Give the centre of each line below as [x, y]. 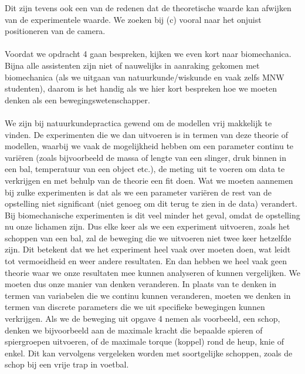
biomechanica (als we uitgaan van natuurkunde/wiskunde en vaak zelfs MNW [145, 77]
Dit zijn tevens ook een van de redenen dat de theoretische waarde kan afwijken [148, 8]
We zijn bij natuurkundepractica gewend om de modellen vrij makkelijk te [138, 122]
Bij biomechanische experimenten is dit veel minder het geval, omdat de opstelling [152, 215]
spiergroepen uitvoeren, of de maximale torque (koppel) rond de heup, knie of [144, 341]
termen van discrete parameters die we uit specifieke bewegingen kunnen [135, 307]
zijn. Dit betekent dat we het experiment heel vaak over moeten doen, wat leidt [148, 249]
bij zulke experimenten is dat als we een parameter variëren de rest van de [138, 192]
